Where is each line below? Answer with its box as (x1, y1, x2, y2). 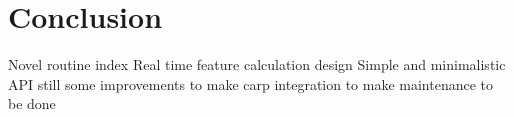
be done (8, 93, 56, 114)
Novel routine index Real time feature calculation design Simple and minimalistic (8, 54, 506, 75)
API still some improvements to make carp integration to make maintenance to (8, 73, 494, 94)
